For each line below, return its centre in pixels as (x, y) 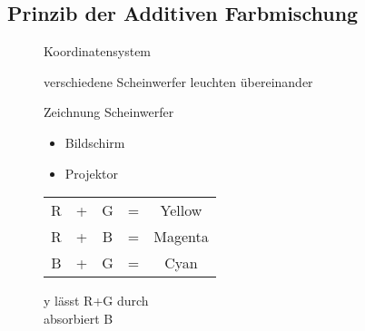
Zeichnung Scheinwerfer (109, 112)
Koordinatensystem (98, 51)
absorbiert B (79, 318)
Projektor (92, 173)
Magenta (181, 237)
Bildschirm (95, 142)
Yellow (181, 210)
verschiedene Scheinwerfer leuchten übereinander (178, 81)
